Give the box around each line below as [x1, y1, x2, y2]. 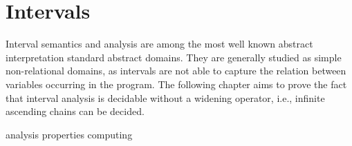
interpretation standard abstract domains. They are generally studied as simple [6, 50, 342, 64]
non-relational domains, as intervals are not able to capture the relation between [6, 63, 346, 78]
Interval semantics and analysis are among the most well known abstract [6, 36, 313, 51]
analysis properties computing [6, 127, 133, 141]
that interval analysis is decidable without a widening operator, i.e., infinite [6, 90, 325, 105]
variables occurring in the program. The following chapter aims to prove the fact [6, 76, 347, 91]
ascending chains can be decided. [6, 104, 145, 118]
